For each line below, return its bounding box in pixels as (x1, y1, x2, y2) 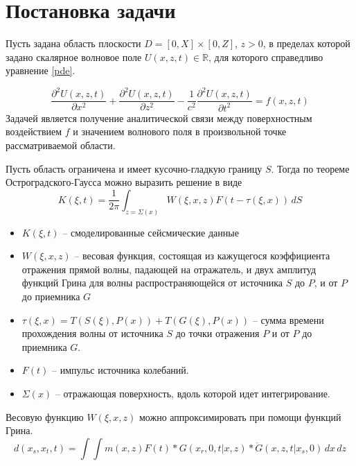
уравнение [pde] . (6, 63, 75, 78)
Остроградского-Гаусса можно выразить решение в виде (6, 175, 242, 189)
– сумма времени (252, 312, 324, 327)
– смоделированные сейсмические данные (62, 225, 239, 239)
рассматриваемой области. (6, 138, 116, 152)
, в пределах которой (262, 36, 350, 51)
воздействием (6, 124, 62, 139)
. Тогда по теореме (271, 161, 350, 175)
